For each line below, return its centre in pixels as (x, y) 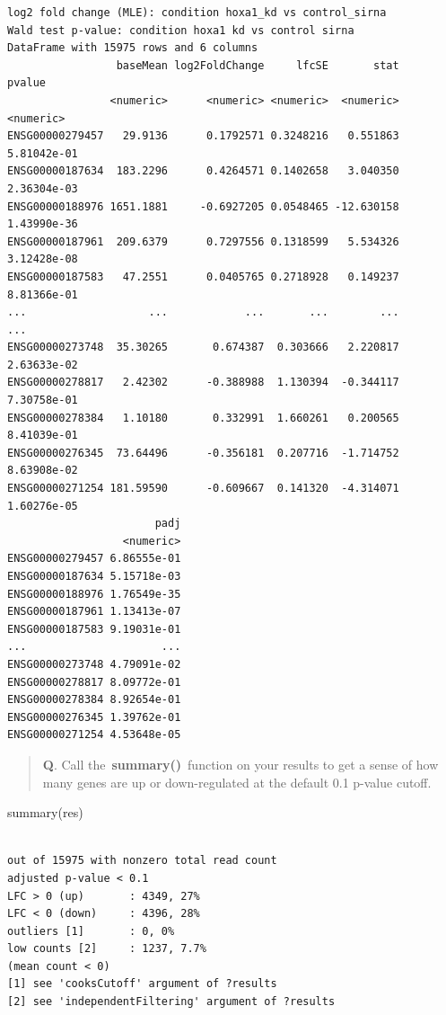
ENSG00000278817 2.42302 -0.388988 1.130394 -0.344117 (203, 383)
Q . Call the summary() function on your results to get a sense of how (240, 764)
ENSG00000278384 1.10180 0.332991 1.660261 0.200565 (203, 418)
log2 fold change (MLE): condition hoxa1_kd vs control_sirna (197, 13)
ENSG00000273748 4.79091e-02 (94, 664)
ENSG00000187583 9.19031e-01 (94, 629)
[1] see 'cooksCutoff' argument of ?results (142, 984)
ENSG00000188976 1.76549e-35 (94, 594)
